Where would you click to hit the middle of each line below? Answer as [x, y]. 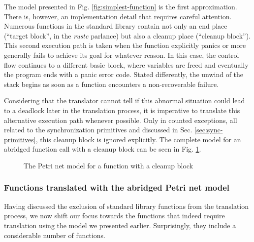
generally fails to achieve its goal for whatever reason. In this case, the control [122, 55]
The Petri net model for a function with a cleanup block [109, 165]
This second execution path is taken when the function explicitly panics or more [125, 45]
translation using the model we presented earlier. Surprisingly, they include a [120, 225]
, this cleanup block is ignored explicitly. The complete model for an [138, 139]
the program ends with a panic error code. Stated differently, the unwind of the [124, 74]
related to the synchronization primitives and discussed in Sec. [98, 130]
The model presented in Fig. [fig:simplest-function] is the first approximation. [121, 6]
